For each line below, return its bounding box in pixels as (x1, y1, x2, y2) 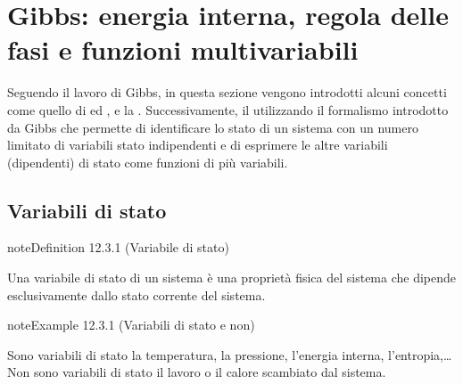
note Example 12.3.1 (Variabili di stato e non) (7, 315, 255, 334)
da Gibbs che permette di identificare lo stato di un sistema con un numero (7, 118, 418, 136)
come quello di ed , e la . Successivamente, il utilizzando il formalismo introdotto (7, 100, 449, 118)
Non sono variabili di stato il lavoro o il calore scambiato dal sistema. (7, 363, 386, 381)
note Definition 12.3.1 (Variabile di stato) (7, 238, 229, 257)
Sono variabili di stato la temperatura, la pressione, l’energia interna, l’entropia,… (7, 345, 452, 364)
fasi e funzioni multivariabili (7, 31, 359, 68)
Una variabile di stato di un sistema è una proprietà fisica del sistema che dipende (7, 268, 457, 287)
